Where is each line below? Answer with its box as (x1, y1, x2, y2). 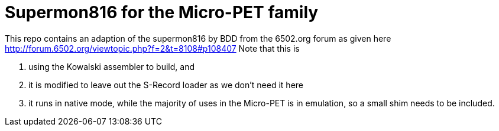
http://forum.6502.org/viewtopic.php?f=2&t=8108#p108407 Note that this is (5, 43, 300, 53)
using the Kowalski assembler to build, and (28, 61, 195, 72)
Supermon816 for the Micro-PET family (5, 2, 319, 22)
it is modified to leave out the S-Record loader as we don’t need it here (28, 79, 303, 90)
